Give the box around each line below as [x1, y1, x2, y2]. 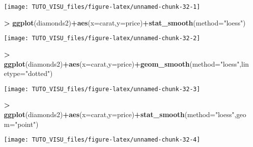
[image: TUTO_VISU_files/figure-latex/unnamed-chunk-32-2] [4, 35, 200, 42]
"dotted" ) [25, 68, 53, 78]
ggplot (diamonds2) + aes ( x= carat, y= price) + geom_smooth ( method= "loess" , [4, 58, 242, 69]
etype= [4, 68, 25, 78]
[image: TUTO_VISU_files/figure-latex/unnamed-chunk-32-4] [4, 136, 200, 144]
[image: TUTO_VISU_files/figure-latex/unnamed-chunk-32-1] [4, 3, 200, 10]
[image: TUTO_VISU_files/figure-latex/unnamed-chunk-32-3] [4, 85, 200, 93]
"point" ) [15, 119, 39, 129]
